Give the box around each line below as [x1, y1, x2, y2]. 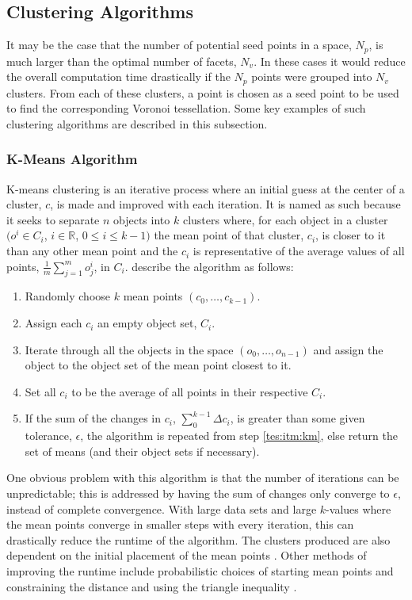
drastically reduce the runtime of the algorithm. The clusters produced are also [6, 531, 391, 548]
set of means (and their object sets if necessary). [25, 442, 260, 459]
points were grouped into [251, 68, 372, 85]
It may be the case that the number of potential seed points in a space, [6, 36, 352, 53]
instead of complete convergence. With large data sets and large [6, 500, 317, 517]
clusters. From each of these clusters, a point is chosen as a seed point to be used [6, 84, 399, 101]
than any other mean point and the [6, 243, 178, 259]
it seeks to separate [6, 211, 100, 227]
